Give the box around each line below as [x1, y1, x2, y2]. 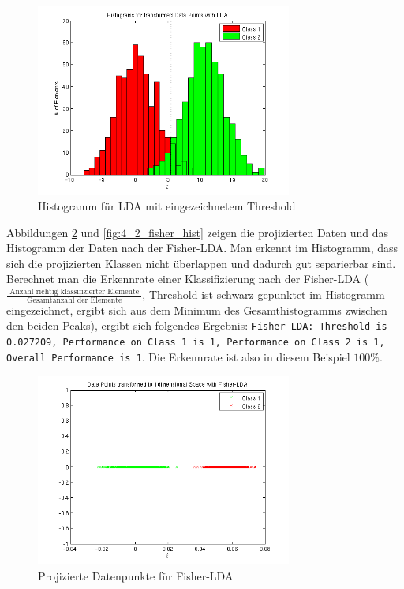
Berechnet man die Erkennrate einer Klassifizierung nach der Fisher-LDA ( [6, 270, 369, 287]
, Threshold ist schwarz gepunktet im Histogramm [142, 286, 385, 303]
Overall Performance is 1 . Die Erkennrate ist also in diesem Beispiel [6, 348, 350, 364]
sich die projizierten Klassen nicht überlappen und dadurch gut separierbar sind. [6, 255, 396, 271]
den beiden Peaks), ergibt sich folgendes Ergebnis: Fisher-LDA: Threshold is [6, 317, 387, 334]
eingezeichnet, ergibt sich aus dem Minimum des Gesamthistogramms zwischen [6, 301, 387, 318]
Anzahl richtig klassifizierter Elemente [9, 287, 140, 296]
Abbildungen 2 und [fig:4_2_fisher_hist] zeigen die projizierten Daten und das [6, 224, 389, 240]
